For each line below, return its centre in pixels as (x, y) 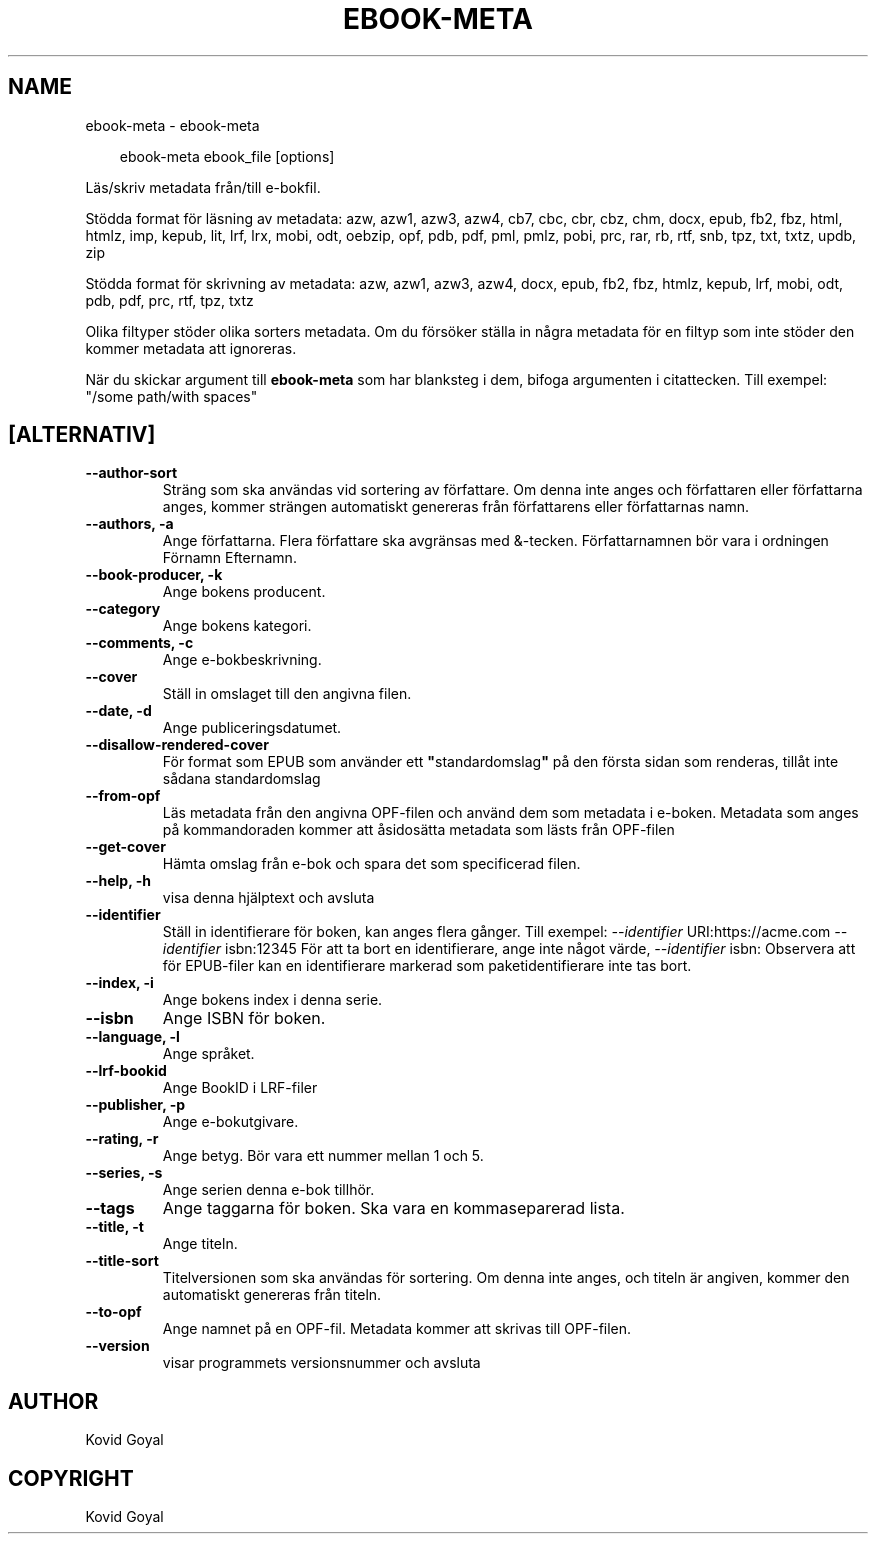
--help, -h (118, 881)
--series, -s (124, 1173)
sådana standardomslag (241, 779)
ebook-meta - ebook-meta (172, 125)
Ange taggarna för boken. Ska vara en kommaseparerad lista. (393, 1208)
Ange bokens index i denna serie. (272, 1000)
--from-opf (123, 796)
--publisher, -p (135, 1105)
